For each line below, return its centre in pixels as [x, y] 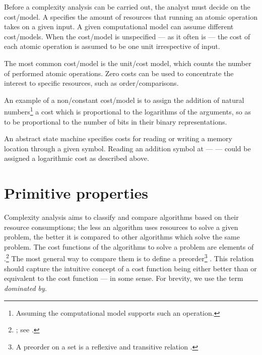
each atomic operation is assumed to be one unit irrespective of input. [112, 46]
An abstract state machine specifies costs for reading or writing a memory [118, 138]
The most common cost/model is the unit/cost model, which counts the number [128, 63]
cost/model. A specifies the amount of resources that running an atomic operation [131, 16]
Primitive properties [76, 193]
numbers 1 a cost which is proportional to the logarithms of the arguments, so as [127, 111]
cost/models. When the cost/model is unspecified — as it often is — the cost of [127, 36]
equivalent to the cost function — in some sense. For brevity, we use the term [124, 278]
